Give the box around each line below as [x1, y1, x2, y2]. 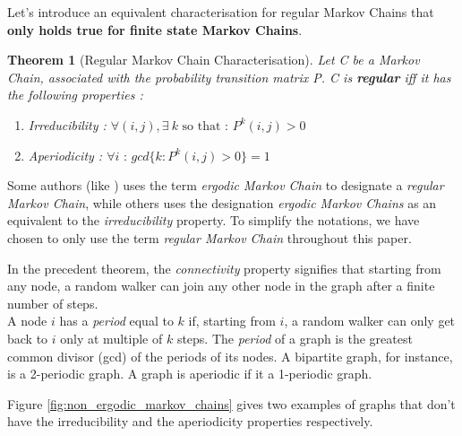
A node [7, 311, 47, 330]
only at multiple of [60, 328, 163, 347]
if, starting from [188, 311, 276, 330]
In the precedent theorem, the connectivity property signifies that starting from [7, 258, 441, 277]
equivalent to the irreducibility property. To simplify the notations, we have [7, 211, 420, 230]
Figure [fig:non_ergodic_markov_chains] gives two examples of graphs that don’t [7, 394, 456, 413]
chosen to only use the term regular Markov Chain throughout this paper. [7, 228, 412, 247]
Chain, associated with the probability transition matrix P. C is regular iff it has [7, 67, 451, 86]
